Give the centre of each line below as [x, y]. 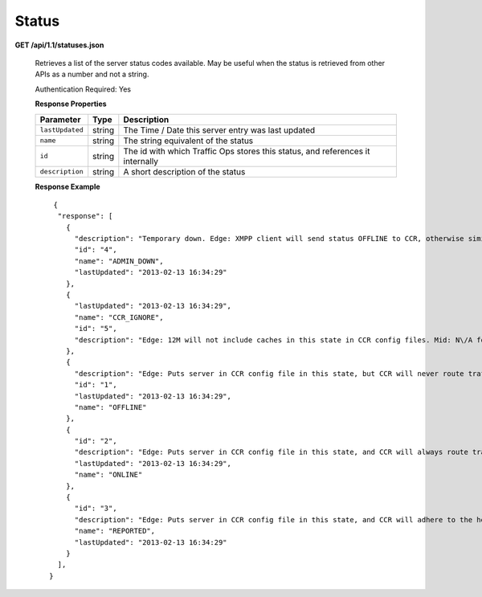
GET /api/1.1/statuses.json [59, 45]
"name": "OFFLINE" [110, 407]
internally [141, 161]
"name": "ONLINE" [108, 475]
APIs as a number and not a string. [92, 74]
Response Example [67, 186]
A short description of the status [184, 171]
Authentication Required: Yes [83, 89]
